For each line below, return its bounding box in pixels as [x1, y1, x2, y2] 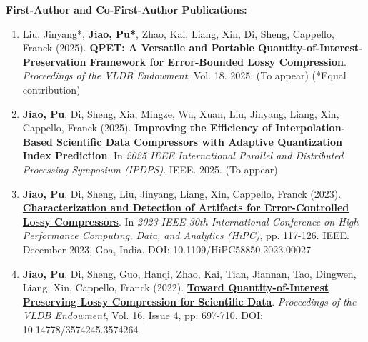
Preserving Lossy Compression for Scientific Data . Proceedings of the [22, 293, 357, 308]
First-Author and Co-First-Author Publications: [6, 2, 247, 16]
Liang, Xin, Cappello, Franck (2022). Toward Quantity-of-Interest [22, 280, 329, 295]
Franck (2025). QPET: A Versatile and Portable [22, 40, 254, 55]
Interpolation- [275, 120, 345, 135]
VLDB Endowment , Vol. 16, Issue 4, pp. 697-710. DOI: [22, 308, 263, 323]
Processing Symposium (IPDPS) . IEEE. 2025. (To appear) [22, 161, 278, 176]
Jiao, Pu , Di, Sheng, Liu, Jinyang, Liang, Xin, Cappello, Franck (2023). [22, 186, 342, 201]
